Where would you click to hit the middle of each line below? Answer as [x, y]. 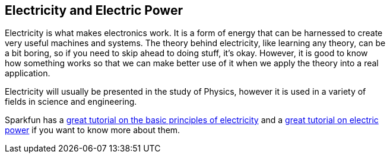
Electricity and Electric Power [94, 10]
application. [28, 73]
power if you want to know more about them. [93, 130]
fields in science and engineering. [71, 102]
